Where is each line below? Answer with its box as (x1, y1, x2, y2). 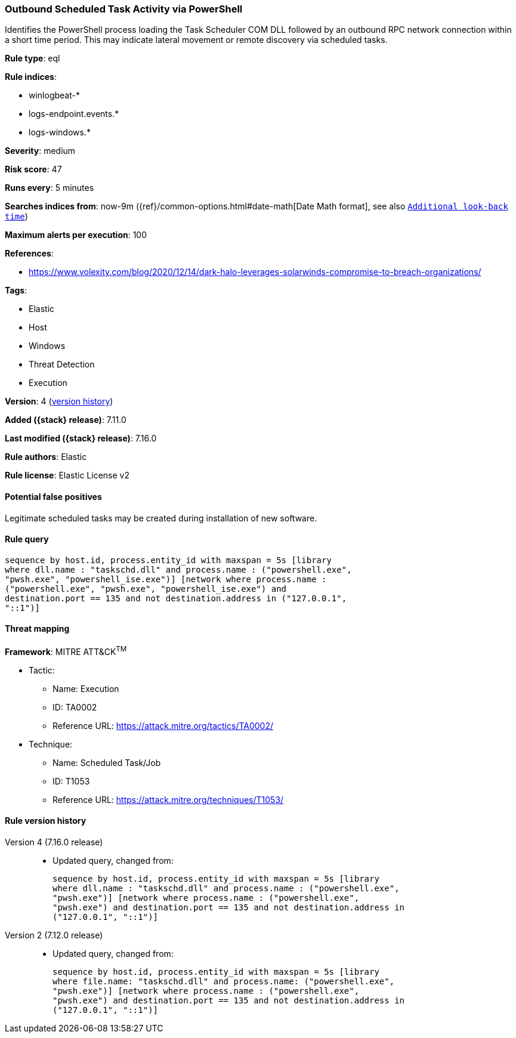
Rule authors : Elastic (5, 452, 87, 462)
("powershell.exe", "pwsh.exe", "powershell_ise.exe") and (5, 583, 287, 594)
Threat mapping (5, 623, 70, 634)
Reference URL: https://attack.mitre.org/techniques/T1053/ (52, 794, 284, 805)
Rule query (5, 534, 49, 545)
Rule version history (5, 815, 86, 826)
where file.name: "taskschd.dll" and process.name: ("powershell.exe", (52, 976, 395, 986)
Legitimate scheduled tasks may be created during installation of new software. (5, 512, 317, 523)
